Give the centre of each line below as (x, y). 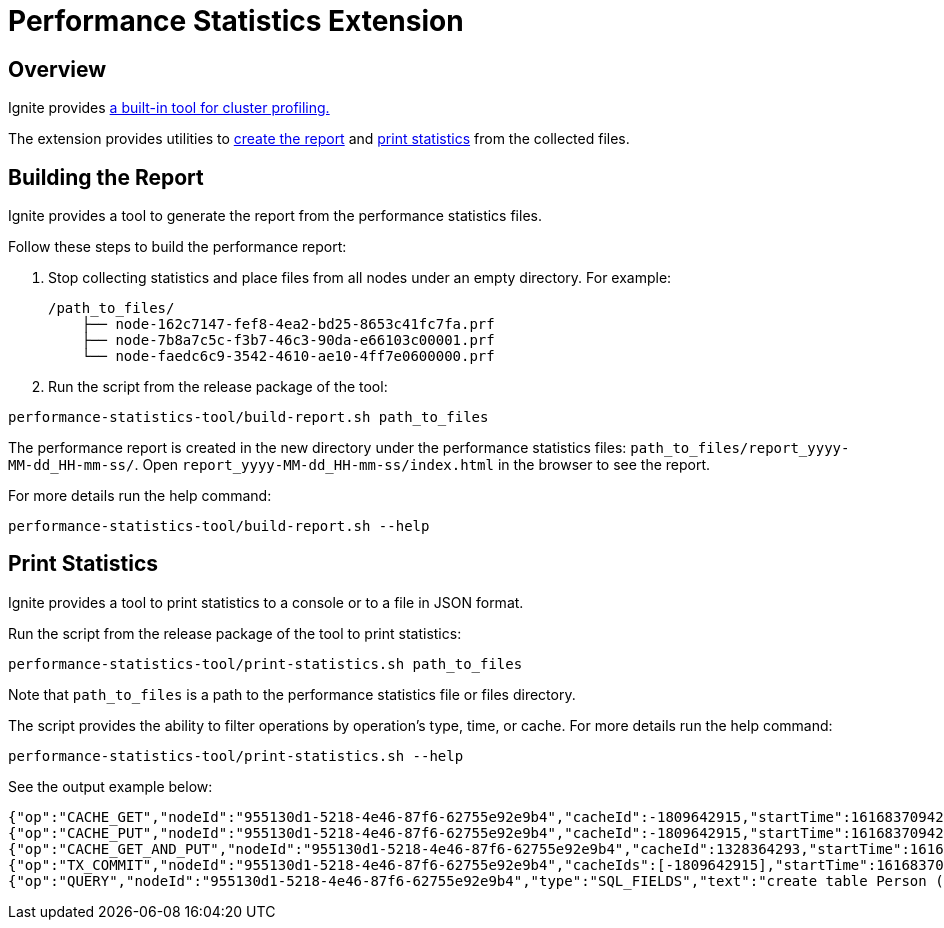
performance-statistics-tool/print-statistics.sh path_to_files (265, 663)
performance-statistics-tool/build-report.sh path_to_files (248, 417)
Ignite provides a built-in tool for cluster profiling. (169, 108)
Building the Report (106, 177)
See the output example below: (110, 786)
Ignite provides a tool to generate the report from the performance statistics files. (275, 216)
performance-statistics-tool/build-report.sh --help (219, 526)
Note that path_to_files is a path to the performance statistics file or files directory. (292, 694)
